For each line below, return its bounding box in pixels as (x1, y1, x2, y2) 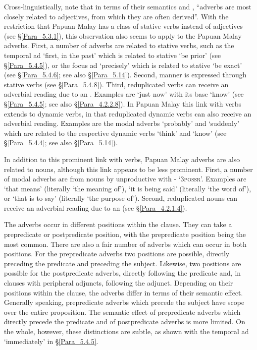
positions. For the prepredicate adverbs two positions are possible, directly (4, 248, 230, 259)
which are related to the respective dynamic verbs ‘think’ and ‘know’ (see (4, 127, 227, 138)
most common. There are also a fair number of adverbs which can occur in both (4, 238, 247, 249)
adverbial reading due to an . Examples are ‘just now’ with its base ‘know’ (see (4, 89, 244, 99)
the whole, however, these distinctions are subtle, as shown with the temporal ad (4, 326, 249, 336)
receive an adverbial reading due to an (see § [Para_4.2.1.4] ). (4, 202, 187, 213)
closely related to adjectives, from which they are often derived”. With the (4, 11, 229, 21)
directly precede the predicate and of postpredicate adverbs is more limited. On (4, 316, 245, 327)
